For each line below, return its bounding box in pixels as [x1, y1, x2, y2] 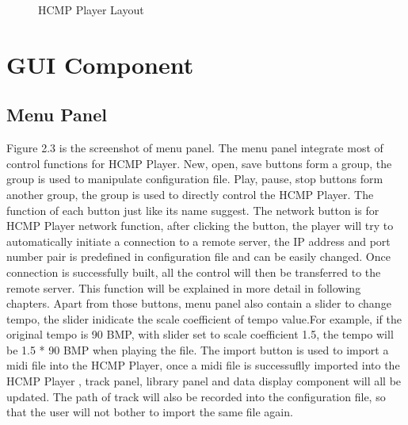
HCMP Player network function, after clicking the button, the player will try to [6, 217, 394, 234]
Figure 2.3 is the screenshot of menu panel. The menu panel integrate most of [6, 140, 383, 156]
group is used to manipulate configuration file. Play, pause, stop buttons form [6, 170, 383, 187]
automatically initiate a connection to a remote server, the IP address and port [6, 232, 391, 249]
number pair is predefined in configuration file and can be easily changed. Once [6, 248, 391, 265]
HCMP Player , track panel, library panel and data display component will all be [6, 373, 402, 389]
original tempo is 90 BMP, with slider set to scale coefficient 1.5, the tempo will [6, 326, 394, 343]
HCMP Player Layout [38, 2, 144, 17]
